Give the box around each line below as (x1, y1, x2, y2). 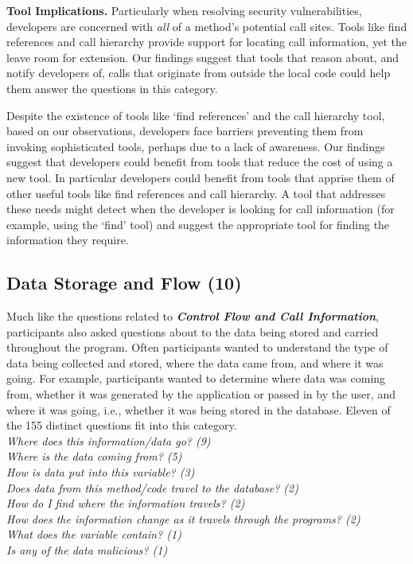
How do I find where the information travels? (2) (6, 495, 245, 511)
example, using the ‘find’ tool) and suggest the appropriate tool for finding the (6, 216, 390, 232)
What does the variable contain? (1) (6, 526, 181, 543)
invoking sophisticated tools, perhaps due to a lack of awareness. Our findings (6, 138, 385, 154)
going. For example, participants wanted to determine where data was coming (6, 370, 386, 387)
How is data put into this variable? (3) (6, 464, 195, 480)
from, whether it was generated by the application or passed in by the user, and (6, 386, 395, 403)
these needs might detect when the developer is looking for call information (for (6, 200, 395, 217)
